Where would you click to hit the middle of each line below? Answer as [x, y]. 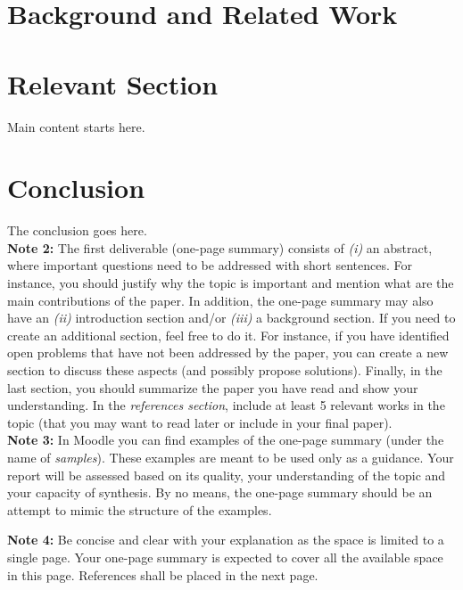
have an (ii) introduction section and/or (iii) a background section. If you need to [231, 318]
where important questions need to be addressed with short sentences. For [210, 265]
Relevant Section [113, 83]
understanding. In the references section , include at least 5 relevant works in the [226, 405]
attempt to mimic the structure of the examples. [140, 509]
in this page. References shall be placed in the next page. [163, 574]
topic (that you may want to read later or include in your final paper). [200, 422]
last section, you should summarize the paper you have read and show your [213, 387]
